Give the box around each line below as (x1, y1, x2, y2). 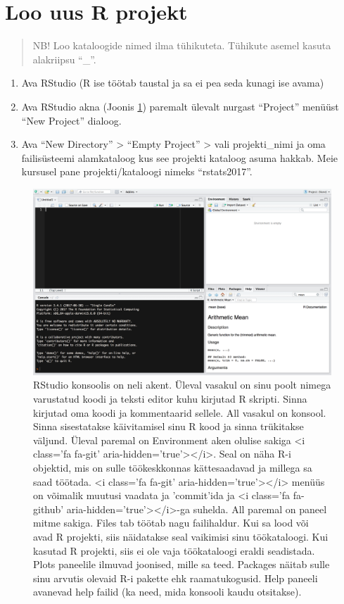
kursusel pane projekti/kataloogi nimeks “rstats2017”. (21, 164, 253, 179)
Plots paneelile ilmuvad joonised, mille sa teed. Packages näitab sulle (33, 557, 330, 572)
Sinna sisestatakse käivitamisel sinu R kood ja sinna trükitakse (33, 419, 304, 434)
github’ (33, 501, 64, 516)
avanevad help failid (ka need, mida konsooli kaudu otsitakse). (33, 584, 302, 599)
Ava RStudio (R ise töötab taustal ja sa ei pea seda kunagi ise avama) (21, 75, 324, 90)
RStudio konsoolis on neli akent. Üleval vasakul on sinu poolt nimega (33, 377, 331, 392)
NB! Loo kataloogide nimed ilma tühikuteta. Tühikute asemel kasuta (32, 38, 331, 53)
